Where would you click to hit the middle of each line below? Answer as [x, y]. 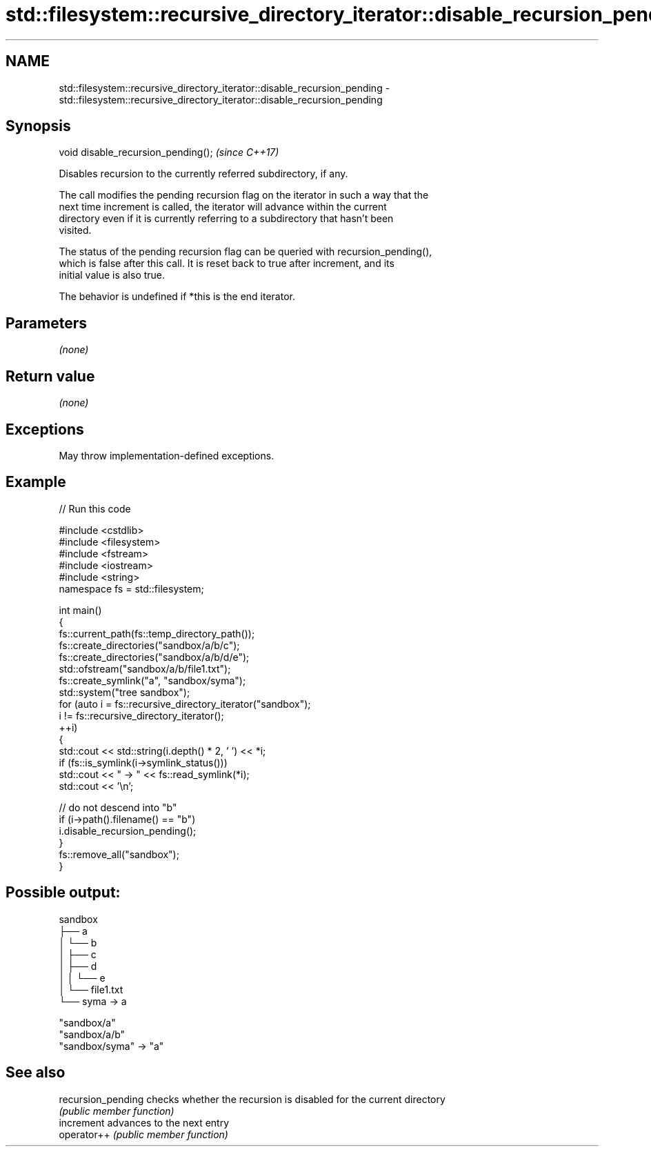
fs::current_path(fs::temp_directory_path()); [157, 633]
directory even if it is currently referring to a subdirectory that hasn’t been [226, 219]
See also [36, 1073]
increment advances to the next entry [144, 1122]
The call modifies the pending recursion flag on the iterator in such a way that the [244, 195]
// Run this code [95, 508]
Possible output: [63, 893]
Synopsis [38, 126]
